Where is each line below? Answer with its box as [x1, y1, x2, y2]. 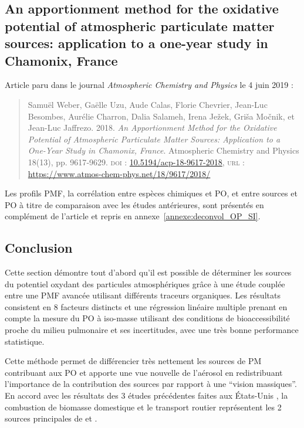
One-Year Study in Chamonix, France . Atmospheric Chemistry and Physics [28, 144, 299, 157]
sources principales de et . [5, 412, 97, 424]
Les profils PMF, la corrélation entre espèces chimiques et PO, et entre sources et [5, 187, 298, 199]
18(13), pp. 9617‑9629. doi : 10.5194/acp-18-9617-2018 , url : [28, 155, 245, 168]
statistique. [5, 335, 45, 347]
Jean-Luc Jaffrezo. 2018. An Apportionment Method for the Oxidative [28, 121, 277, 134]
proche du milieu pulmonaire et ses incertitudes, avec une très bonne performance [5, 324, 299, 336]
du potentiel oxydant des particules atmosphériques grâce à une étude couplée [5, 277, 285, 290]
